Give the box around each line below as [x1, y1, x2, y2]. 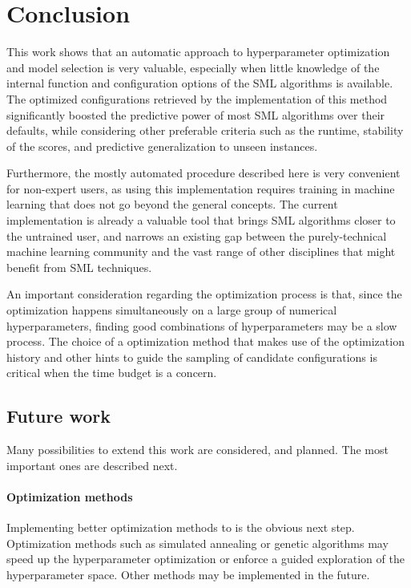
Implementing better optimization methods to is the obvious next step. [6, 519, 355, 536]
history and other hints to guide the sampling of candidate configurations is [6, 348, 377, 365]
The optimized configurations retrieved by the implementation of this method [6, 90, 388, 107]
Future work [6, 403, 111, 428]
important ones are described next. [6, 456, 178, 473]
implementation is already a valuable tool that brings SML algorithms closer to [6, 212, 396, 229]
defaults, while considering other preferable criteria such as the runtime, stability [6, 122, 404, 139]
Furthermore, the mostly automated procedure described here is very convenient [6, 164, 401, 181]
